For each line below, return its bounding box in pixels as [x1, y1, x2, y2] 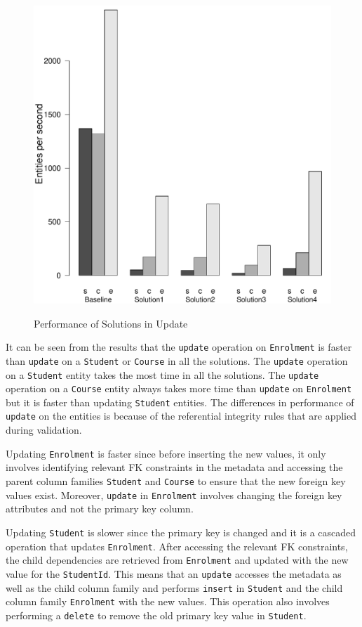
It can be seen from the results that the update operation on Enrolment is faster [6, 340, 352, 354]
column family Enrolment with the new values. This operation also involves [6, 594, 330, 609]
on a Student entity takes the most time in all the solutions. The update [6, 367, 319, 382]
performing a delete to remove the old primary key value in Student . [6, 607, 307, 622]
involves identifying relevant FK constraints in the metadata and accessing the [6, 460, 343, 474]
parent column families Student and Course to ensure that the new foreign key [6, 473, 346, 488]
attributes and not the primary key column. [6, 501, 194, 516]
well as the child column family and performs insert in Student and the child [6, 580, 343, 595]
